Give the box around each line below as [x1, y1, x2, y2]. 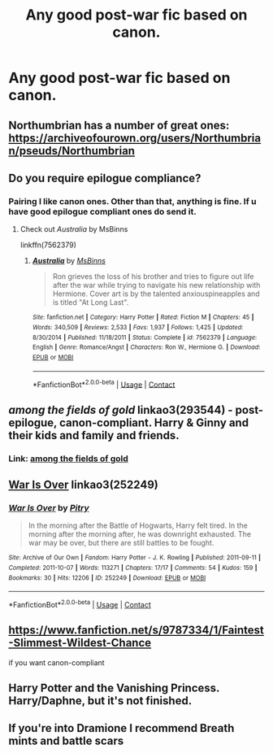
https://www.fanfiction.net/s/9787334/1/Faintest [8, 624, 264, 638]
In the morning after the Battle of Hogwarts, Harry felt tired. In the [28, 520, 248, 530]
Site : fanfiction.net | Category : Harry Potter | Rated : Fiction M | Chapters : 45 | [32, 313, 254, 322]
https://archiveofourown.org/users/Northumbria [8, 131, 262, 145]
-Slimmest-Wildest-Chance [8, 636, 152, 650]
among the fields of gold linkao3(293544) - [8, 403, 233, 416]
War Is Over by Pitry [8, 502, 89, 513]
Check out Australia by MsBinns [19, 224, 128, 234]
